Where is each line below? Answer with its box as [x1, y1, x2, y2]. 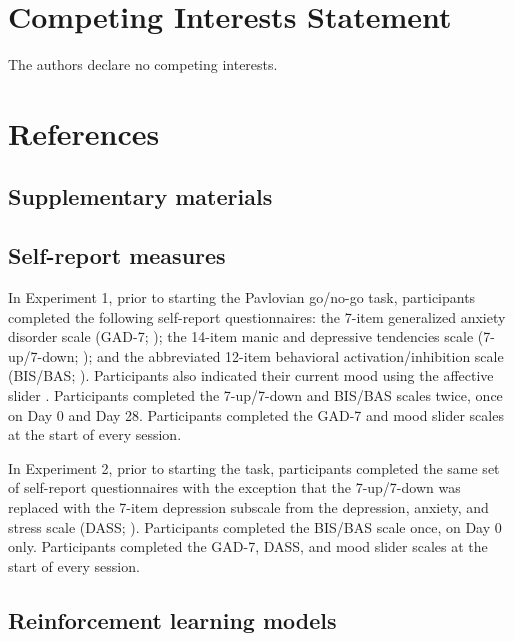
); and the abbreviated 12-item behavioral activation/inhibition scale [83, 345, 504, 366]
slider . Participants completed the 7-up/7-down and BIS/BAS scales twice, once [8, 385, 503, 406]
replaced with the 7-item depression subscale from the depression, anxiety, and [8, 497, 489, 518]
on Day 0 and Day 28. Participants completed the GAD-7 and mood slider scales [8, 404, 504, 425]
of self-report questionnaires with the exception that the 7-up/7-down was [8, 477, 461, 498]
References [8, 112, 160, 153]
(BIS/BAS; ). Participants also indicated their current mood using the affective [8, 365, 494, 386]
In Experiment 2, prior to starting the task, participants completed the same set [8, 457, 500, 478]
